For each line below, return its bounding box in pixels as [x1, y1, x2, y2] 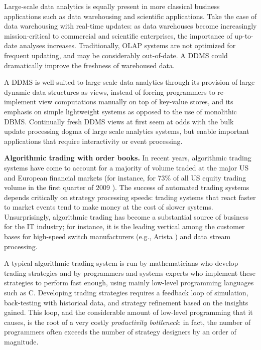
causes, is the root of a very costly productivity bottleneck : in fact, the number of [4, 316, 250, 327]
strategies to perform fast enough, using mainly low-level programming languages [4, 277, 254, 288]
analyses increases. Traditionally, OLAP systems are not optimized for [20, 40, 236, 51]
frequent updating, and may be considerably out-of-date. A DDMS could [4, 50, 228, 60]
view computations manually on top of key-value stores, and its [38, 96, 233, 107]
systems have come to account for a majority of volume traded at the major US [4, 162, 249, 172]
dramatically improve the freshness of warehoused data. [4, 60, 175, 70]
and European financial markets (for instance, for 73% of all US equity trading [4, 172, 246, 183]
